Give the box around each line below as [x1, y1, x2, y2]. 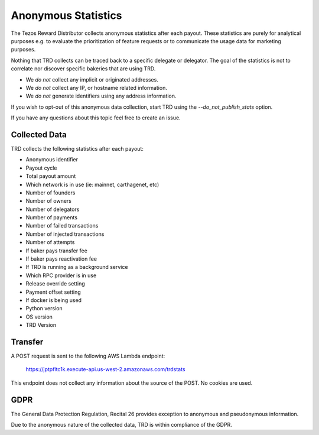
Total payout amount [25, 173, 76, 180]
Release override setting [25, 280, 85, 287]
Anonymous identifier [25, 156, 78, 163]
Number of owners [25, 197, 72, 204]
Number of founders [25, 189, 76, 196]
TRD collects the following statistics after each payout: [11, 145, 144, 152]
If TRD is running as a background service [25, 264, 128, 271]
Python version [25, 305, 63, 312]
